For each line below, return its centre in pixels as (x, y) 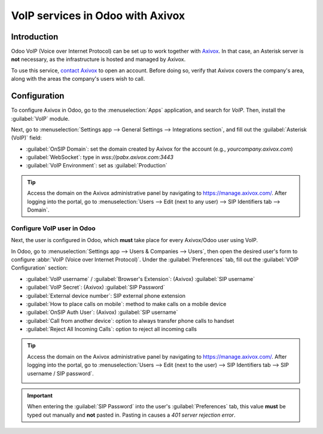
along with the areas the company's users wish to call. (78, 79)
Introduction (35, 37)
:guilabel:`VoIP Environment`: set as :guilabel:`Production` (97, 166)
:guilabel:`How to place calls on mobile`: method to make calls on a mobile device (126, 304)
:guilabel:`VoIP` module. (40, 118)
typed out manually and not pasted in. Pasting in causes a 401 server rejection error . (131, 415)
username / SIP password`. (60, 373)
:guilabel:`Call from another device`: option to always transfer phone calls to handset (130, 320)
